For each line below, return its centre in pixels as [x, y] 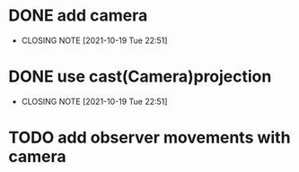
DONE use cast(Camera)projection [140, 77]
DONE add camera [78, 16]
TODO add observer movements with [149, 138]
